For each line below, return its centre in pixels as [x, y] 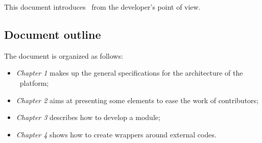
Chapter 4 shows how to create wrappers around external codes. [116, 134]
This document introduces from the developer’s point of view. [102, 7]
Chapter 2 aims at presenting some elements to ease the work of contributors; [137, 100]
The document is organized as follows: [64, 55]
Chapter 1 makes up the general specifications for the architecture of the [129, 73]
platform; [34, 82]
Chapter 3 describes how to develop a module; [88, 117]
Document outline [53, 34]
